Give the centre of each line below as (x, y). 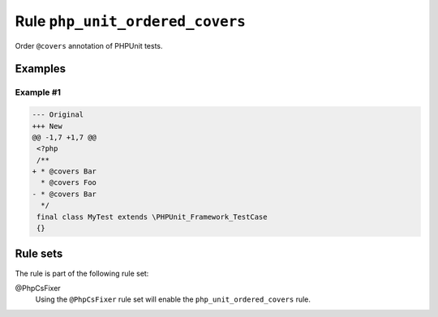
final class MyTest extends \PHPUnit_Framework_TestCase (152, 216)
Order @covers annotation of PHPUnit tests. (89, 45)
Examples (41, 69)
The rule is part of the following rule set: (82, 273)
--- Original (58, 115)
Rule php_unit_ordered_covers (131, 21)
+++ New (47, 126)
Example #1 (38, 92)
